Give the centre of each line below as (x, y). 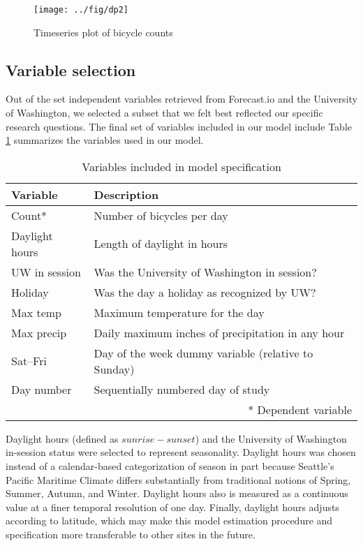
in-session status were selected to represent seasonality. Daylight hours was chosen (181, 452)
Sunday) (114, 369)
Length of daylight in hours (161, 244)
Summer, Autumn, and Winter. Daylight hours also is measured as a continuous (177, 493)
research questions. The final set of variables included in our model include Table (179, 126)
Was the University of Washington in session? (205, 272)
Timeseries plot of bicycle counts (103, 32)
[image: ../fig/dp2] (81, 10)
